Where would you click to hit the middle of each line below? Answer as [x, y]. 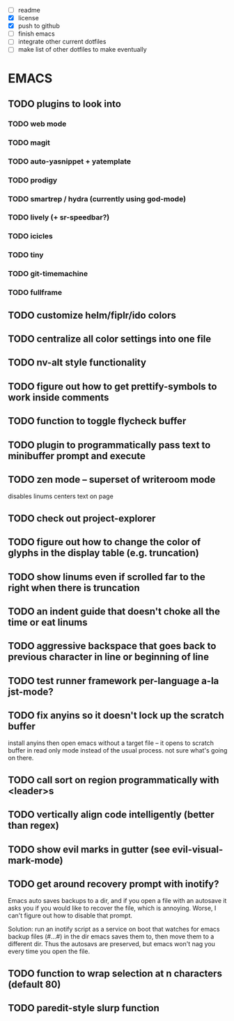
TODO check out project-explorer [82, 518]
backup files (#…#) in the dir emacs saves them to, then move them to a [111, 936]
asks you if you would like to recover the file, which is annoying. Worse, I [112, 908]
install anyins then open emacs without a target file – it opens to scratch [111, 743]
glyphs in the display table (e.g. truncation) [103, 553]
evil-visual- [198, 849]
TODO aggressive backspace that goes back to [112, 646]
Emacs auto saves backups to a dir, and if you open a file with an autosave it [117, 901]
